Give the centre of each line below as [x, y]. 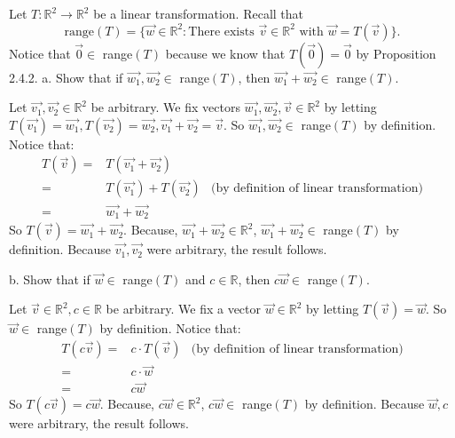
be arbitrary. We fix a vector [183, 309]
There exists [221, 32]
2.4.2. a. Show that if [66, 77]
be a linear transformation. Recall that [199, 13]
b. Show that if [50, 279]
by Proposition [396, 53]
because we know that [225, 53]
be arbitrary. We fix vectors [165, 107]
